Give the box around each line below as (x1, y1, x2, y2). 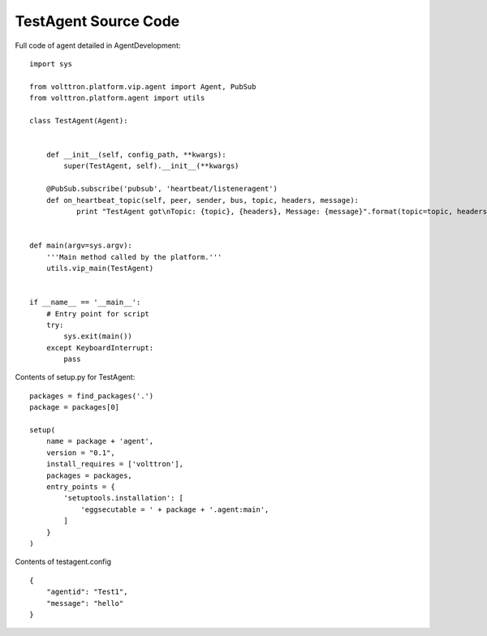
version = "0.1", (45, 448, 115, 458)
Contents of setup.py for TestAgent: (15, 372, 136, 382)
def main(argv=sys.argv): (29, 241, 133, 251)
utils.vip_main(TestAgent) (45, 264, 154, 273)
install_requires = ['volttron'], (45, 459, 184, 469)
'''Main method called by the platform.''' (45, 252, 222, 261)
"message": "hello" (45, 599, 124, 608)
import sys (29, 59, 73, 68)
